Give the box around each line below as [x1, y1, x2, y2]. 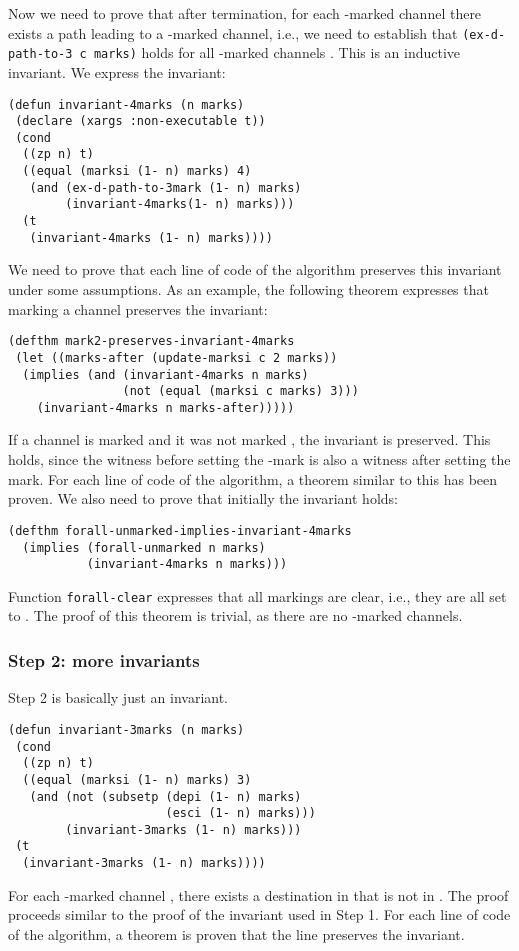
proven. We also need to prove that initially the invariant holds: [8, 488, 398, 509]
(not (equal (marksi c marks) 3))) [122, 384, 359, 399]
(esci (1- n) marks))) [165, 806, 316, 821]
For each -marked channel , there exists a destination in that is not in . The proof [8, 884, 509, 905]
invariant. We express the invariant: [8, 61, 226, 82]
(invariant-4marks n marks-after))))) [36, 400, 295, 415]
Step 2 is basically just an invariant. [8, 687, 229, 708]
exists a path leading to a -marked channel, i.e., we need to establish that [8, 22, 458, 43]
